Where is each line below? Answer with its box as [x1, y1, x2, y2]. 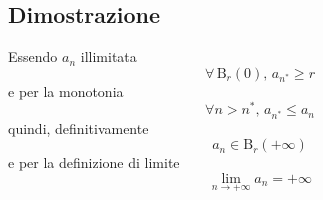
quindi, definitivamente [8, 117, 149, 138]
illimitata [80, 46, 137, 67]
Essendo [8, 46, 58, 67]
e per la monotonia [8, 80, 124, 101]
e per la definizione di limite [8, 152, 180, 173]
